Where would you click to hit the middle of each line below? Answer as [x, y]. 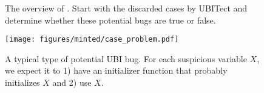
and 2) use [72, 82]
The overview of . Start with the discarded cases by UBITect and [126, 8]
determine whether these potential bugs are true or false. [110, 20]
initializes [22, 82]
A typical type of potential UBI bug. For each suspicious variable [126, 58]
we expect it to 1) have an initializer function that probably [116, 70]
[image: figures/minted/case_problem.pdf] [92, 40]
